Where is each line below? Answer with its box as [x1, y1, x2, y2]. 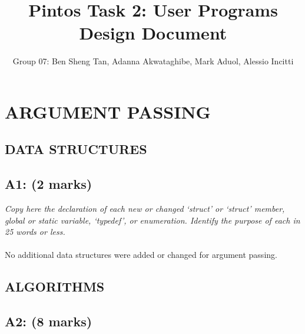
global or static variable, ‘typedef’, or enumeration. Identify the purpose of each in [5, 214, 300, 226]
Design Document [79, 21, 227, 45]
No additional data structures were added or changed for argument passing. [5, 248, 277, 261]
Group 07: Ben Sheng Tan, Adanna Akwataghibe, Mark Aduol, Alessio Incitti [12, 55, 294, 67]
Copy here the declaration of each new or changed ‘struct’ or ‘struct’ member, [5, 202, 285, 215]
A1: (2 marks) [5, 175, 92, 193]
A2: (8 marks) [5, 312, 92, 330]
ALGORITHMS [5, 277, 105, 296]
